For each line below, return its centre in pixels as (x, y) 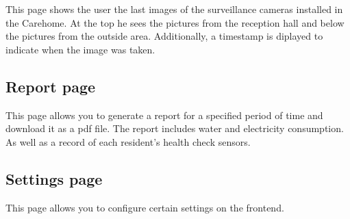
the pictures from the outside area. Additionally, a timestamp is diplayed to (164, 36)
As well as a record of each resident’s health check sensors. (128, 141)
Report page (51, 86)
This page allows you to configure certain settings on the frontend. (145, 207)
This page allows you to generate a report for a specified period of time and (164, 115)
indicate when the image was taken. (80, 49)
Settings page (54, 178)
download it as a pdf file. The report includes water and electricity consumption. (175, 128)
